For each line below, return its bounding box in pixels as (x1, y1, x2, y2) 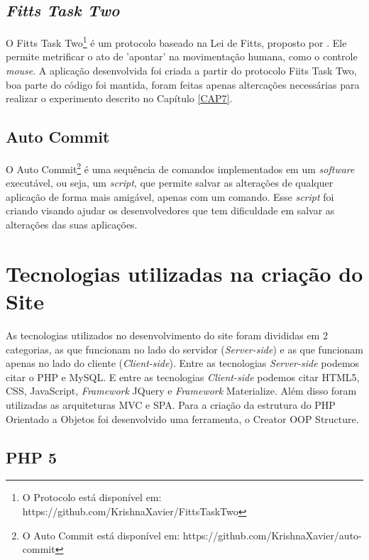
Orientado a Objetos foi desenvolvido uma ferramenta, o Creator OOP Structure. (6, 411, 359, 426)
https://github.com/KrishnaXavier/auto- (182, 527, 362, 542)
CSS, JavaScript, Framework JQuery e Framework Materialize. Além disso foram (6, 383, 357, 398)
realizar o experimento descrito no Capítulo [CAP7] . (6, 91, 233, 106)
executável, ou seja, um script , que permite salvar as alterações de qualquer (6, 175, 334, 190)
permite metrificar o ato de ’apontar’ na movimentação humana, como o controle (6, 49, 358, 64)
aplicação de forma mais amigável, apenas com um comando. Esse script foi (6, 189, 334, 204)
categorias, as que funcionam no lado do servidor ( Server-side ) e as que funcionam (6, 341, 364, 356)
